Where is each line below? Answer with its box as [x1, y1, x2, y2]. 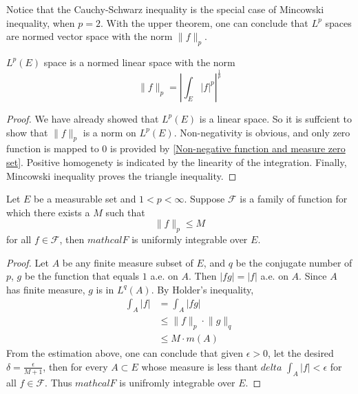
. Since [299, 269, 327, 283]
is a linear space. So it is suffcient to [199, 111, 352, 125]
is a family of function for [240, 191, 348, 206]
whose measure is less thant [141, 359, 258, 373]
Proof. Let [6, 255, 49, 269]
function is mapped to [6, 141, 99, 156]
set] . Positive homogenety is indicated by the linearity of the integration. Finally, [6, 154, 347, 169]
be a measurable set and [34, 191, 136, 206]
